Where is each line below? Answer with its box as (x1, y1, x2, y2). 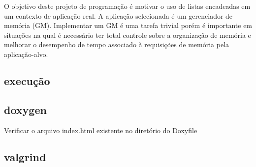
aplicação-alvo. (4, 49, 48, 59)
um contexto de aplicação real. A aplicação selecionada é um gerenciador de (4, 10, 233, 21)
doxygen (4, 102, 47, 117)
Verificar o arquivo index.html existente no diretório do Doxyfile (4, 125, 197, 135)
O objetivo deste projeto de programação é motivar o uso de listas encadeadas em (4, 1, 251, 11)
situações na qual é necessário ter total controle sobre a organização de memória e (4, 29, 251, 40)
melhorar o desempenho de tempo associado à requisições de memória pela (4, 39, 229, 50)
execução (4, 73, 50, 88)
